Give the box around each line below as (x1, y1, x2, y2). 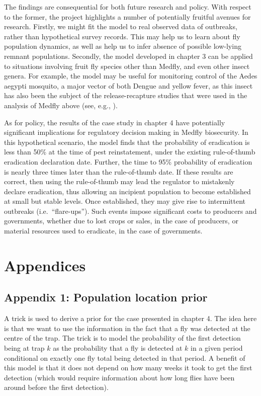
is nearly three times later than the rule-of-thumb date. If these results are (4, 166, 233, 177)
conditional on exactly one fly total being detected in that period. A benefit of (4, 352, 245, 363)
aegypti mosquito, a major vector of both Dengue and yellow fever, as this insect (4, 80, 253, 91)
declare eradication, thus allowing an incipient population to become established (4, 186, 251, 196)
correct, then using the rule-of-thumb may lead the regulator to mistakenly (4, 176, 235, 187)
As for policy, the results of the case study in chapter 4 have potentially (4, 117, 225, 127)
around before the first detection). (4, 382, 109, 392)
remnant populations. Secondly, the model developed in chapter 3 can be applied (4, 50, 253, 61)
